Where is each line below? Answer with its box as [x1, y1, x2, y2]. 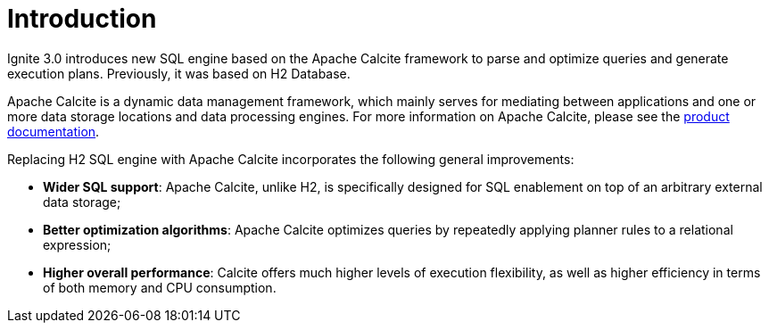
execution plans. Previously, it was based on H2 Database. [7, 65, 351, 81]
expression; [43, 236, 112, 252]
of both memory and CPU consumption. [43, 279, 277, 295]
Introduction [7, 4, 157, 34]
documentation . [7, 123, 100, 139]
